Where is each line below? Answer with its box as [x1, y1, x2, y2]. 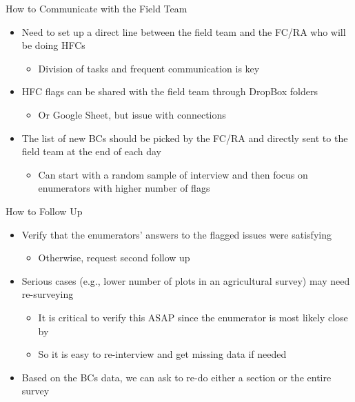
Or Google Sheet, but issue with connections [38, 107, 226, 121]
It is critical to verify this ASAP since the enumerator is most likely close [38, 310, 348, 324]
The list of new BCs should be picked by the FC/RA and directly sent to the [21, 130, 348, 145]
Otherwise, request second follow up [38, 250, 190, 265]
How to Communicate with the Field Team [6, 1, 187, 15]
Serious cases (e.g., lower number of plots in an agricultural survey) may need [21, 273, 350, 288]
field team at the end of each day [21, 144, 161, 159]
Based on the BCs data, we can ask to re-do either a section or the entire [21, 370, 332, 384]
